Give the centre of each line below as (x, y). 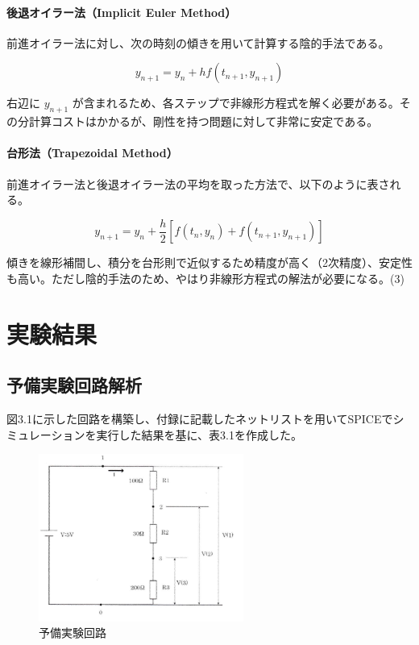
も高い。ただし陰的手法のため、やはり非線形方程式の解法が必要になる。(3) (205, 278)
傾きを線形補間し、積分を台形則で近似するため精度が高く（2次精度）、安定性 (209, 262)
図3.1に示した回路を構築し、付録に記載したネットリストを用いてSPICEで (200, 418)
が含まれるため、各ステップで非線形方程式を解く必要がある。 (236, 103)
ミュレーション (46, 434)
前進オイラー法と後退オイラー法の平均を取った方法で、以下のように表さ (198, 183)
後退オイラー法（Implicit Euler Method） (122, 12)
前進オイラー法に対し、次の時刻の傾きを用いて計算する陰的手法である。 (198, 42)
